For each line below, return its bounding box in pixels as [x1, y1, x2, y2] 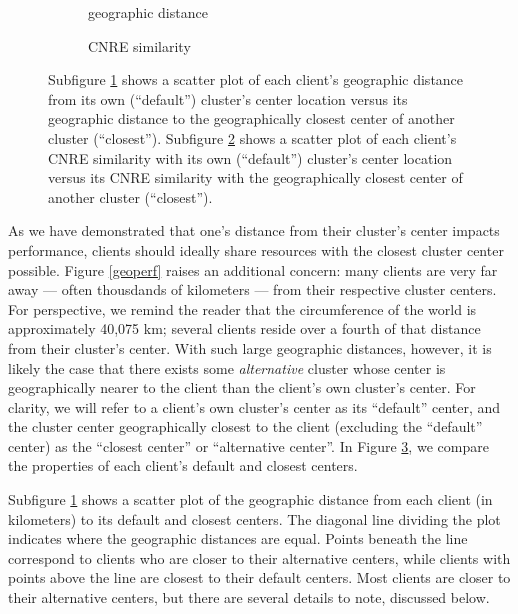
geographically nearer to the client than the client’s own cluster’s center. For [8, 377, 476, 398]
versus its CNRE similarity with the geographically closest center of [48, 167, 463, 188]
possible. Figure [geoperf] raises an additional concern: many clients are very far [8, 259, 498, 280]
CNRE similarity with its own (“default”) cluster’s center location [48, 147, 453, 168]
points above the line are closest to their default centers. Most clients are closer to [8, 567, 511, 588]
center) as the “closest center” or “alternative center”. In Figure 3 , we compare [8, 435, 489, 456]
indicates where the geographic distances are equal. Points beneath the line [8, 528, 468, 549]
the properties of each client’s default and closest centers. [8, 455, 358, 476]
